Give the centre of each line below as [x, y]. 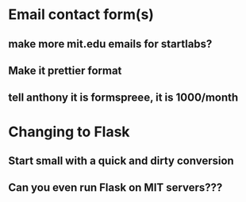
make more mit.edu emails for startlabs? [110, 44]
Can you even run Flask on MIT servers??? [115, 188]
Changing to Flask [69, 131]
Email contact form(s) [81, 15]
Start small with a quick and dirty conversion [121, 160]
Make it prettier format [65, 70]
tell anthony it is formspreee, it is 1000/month [123, 98]
